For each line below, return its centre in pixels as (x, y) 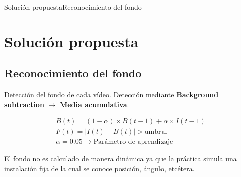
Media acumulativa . (94, 104)
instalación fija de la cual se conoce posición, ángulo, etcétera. (99, 169)
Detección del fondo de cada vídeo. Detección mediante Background (111, 94)
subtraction (24, 104)
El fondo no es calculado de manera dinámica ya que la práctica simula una (120, 159)
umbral (156, 132)
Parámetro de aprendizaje (133, 142)
